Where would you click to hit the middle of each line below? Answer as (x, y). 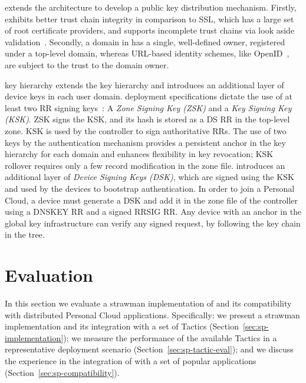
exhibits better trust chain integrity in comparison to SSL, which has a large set (149, 19)
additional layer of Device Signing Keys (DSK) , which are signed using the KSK (149, 177)
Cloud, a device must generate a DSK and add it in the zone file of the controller (151, 200)
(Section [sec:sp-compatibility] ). (62, 372)
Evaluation (49, 275)
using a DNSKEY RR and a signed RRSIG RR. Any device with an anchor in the (153, 212)
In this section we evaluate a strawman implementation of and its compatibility (148, 303)
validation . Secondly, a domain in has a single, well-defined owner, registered (145, 41)
